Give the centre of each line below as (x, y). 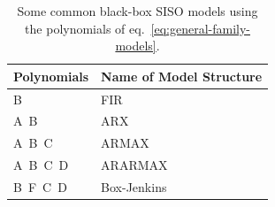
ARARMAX (134, 165)
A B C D (41, 165)
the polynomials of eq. (85, 28)
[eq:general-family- (200, 28)
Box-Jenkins (134, 187)
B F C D (40, 187)
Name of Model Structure (182, 76)
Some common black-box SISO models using (137, 11)
